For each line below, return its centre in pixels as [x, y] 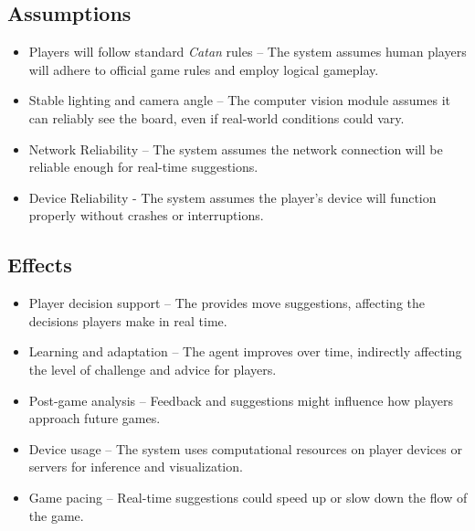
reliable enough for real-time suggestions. [143, 167]
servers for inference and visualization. [136, 467]
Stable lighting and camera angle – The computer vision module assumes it [239, 100]
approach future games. [95, 418]
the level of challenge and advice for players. [153, 369]
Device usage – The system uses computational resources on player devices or [245, 448]
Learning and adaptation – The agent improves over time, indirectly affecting [245, 351]
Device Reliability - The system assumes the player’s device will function [232, 197]
